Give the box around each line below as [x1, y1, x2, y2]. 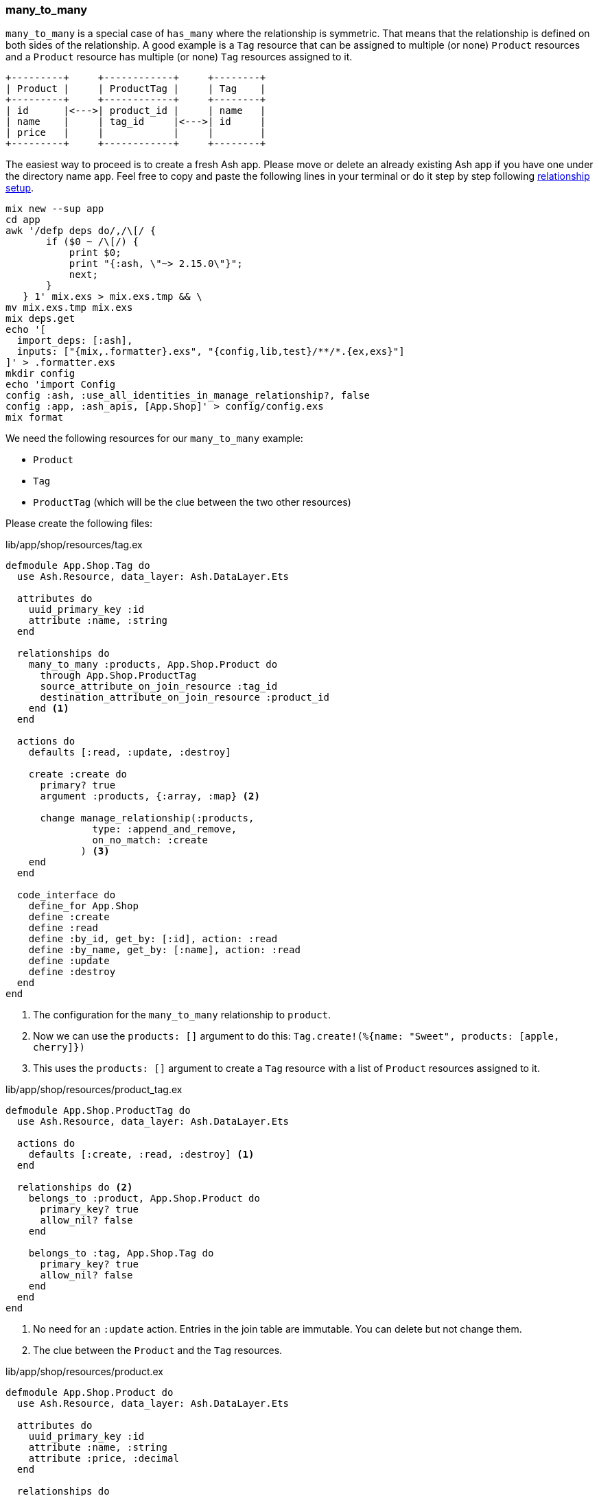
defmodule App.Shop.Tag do [5, 560, 150, 572]
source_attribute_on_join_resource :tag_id [40, 681, 278, 692]
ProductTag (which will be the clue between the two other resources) [33, 496, 351, 509]
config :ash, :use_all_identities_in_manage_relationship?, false [5, 390, 371, 401]
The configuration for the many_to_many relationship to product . [33, 1009, 331, 1021]
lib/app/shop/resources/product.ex [5, 1366, 163, 1378]
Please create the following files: [5, 517, 152, 530]
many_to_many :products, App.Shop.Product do [28, 659, 278, 670]
